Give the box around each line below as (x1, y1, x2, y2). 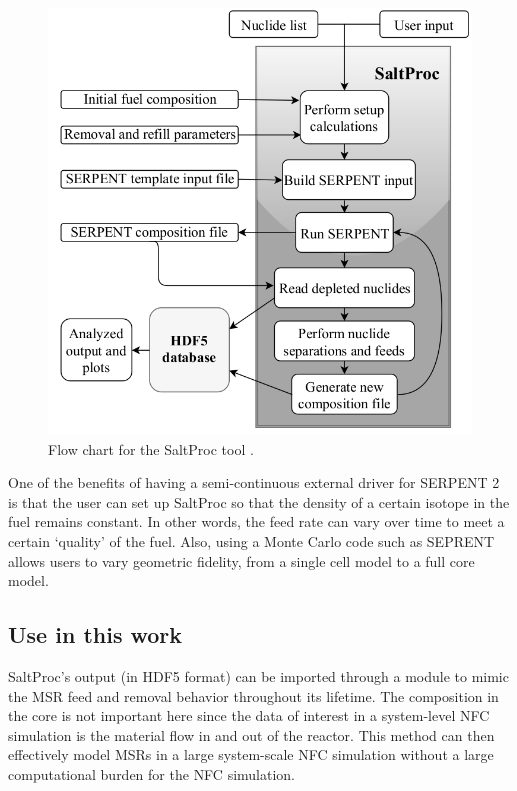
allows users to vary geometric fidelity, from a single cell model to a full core (8, 550, 475, 571)
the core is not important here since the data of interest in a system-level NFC (8, 705, 490, 726)
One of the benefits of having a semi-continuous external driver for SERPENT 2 (8, 472, 500, 493)
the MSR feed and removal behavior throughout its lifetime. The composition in (8, 685, 499, 706)
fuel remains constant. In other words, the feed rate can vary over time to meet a (8, 511, 505, 532)
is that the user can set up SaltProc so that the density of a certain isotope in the (8, 491, 510, 512)
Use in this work (8, 619, 183, 650)
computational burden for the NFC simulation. (8, 763, 296, 784)
